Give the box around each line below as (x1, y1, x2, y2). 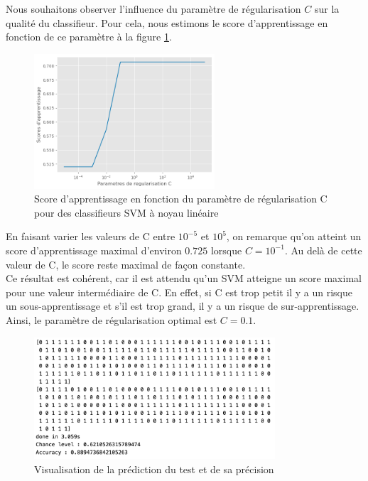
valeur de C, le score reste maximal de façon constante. (6, 256, 246, 271)
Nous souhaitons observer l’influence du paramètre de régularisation (6, 1, 301, 16)
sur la (314, 1, 340, 16)
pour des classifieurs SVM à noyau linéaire (34, 205, 219, 220)
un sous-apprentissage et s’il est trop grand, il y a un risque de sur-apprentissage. (6, 298, 359, 313)
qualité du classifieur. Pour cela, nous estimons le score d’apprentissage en (6, 15, 328, 30)
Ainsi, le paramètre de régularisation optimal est (6, 312, 217, 327)
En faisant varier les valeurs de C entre (6, 229, 175, 244)
